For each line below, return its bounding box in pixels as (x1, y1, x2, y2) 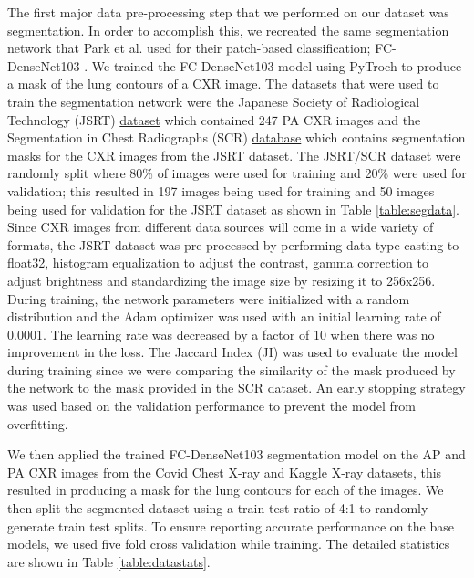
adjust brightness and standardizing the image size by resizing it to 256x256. (7, 270, 436, 289)
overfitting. (7, 414, 68, 433)
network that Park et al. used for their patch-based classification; (7, 38, 371, 58)
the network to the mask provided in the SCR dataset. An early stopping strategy (7, 378, 466, 397)
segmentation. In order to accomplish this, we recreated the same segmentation (7, 20, 449, 39)
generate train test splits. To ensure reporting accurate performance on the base (7, 516, 454, 535)
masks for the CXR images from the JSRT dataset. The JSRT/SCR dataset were (7, 145, 461, 164)
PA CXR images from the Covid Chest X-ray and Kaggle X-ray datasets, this (7, 462, 442, 481)
